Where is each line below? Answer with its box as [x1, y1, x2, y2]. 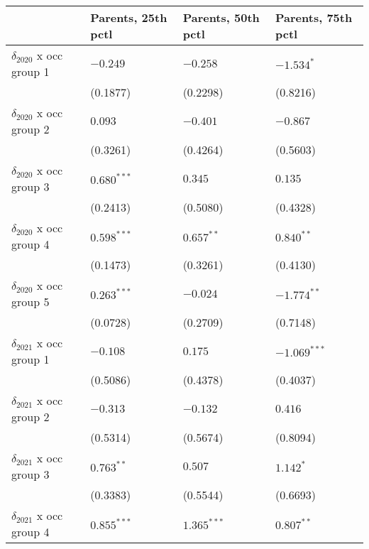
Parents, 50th [182, 9, 260, 26]
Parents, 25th [90, 9, 167, 26]
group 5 [11, 293, 50, 310]
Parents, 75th [275, 9, 353, 26]
